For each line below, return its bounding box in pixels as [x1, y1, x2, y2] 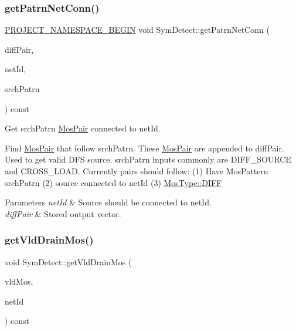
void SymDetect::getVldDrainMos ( [5, 255, 132, 268]
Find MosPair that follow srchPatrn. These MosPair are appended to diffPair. [5, 141, 284, 154]
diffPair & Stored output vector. [5, 207, 121, 219]
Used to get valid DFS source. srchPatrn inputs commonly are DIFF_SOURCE [5, 153, 291, 165]
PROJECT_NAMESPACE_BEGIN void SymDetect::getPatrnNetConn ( [5, 23, 270, 36]
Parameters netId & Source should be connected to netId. [5, 196, 212, 208]
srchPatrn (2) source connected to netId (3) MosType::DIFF [5, 176, 222, 188]
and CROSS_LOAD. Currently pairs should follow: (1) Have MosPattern [5, 164, 268, 177]
